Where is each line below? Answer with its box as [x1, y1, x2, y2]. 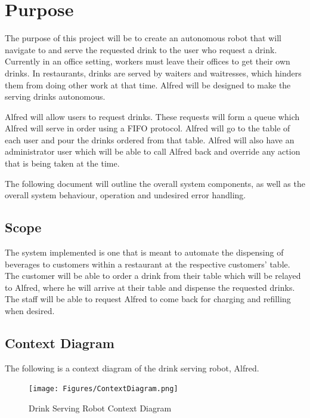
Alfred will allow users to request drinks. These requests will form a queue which [5, 110, 300, 122]
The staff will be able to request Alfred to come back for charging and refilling [5, 293, 291, 305]
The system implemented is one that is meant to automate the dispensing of [5, 246, 284, 259]
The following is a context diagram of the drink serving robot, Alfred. [5, 361, 259, 374]
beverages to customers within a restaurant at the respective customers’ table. [5, 257, 290, 270]
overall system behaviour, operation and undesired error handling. [5, 189, 246, 201]
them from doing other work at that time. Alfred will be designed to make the [5, 78, 291, 91]
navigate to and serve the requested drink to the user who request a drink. [5, 43, 277, 56]
